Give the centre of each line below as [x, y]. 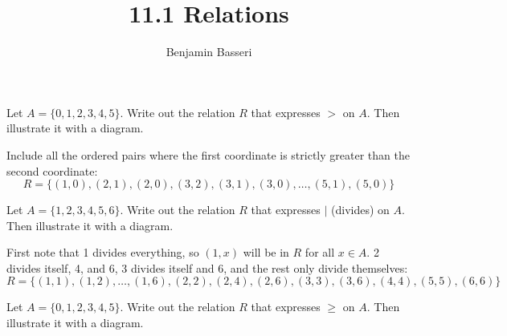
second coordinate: [52, 170]
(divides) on [360, 210]
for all [320, 252]
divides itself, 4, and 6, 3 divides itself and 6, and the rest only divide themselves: [207, 267]
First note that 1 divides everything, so [103, 252]
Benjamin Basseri [209, 52]
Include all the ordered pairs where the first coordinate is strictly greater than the [208, 154]
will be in [266, 252]
